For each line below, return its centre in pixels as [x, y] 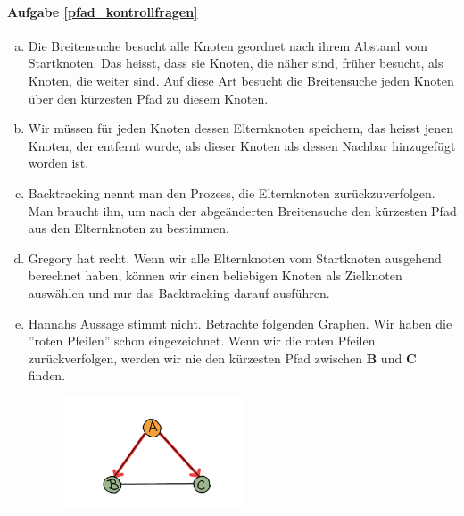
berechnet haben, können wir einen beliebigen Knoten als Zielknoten [215, 275]
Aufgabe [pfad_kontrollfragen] [103, 11]
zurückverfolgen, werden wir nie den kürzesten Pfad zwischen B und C [222, 358]
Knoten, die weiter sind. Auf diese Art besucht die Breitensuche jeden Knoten [241, 80]
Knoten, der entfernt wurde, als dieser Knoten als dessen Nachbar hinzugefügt [242, 145]
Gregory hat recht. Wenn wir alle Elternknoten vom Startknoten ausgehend [235, 258]
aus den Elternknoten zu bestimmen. [128, 228]
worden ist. [58, 163]
